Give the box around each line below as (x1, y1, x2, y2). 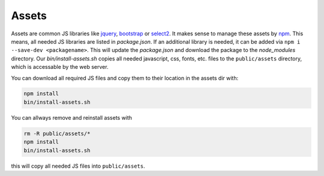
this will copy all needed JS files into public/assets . (11, 162, 145, 169)
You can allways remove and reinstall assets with (11, 114, 132, 121)
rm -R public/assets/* (23, 130, 91, 137)
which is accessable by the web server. (11, 63, 109, 71)
